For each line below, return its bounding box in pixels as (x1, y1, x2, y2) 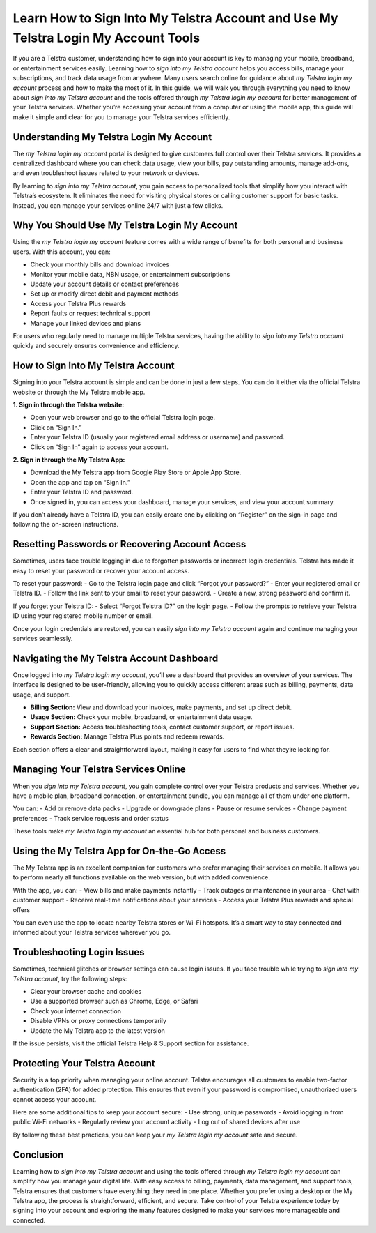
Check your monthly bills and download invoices (30, 260, 170, 268)
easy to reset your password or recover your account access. (13, 566, 189, 575)
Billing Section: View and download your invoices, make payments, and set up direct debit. (30, 703, 292, 711)
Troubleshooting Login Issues (13, 946, 146, 958)
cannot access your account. (13, 1095, 97, 1103)
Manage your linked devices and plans (30, 319, 141, 327)
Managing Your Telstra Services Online (13, 764, 186, 776)
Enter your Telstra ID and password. (30, 488, 134, 497)
